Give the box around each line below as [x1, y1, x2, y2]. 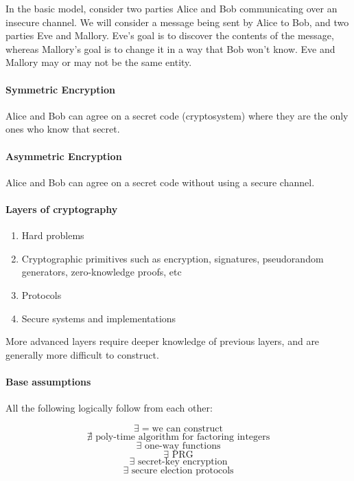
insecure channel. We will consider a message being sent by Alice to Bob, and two [5, 14, 349, 29]
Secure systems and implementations [21, 311, 176, 325]
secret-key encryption [138, 456, 228, 467]
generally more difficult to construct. [5, 347, 159, 361]
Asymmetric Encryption [5, 148, 122, 163]
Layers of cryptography [5, 201, 118, 216]
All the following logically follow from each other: [5, 401, 213, 415]
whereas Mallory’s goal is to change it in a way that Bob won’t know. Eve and [5, 41, 335, 56]
